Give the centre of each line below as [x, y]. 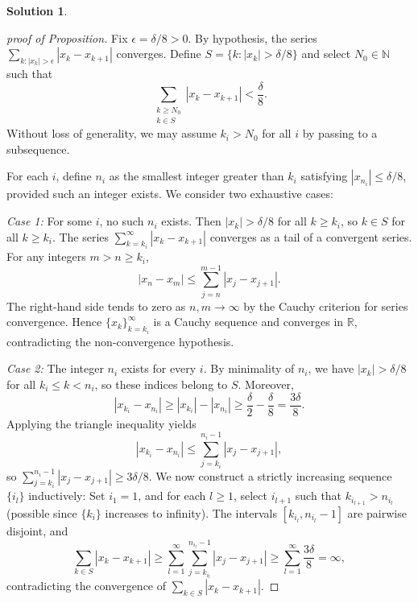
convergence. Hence [54, 322]
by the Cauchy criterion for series [326, 306]
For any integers [46, 256]
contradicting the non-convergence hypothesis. [120, 341]
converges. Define [159, 54]
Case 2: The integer [55, 368]
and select [326, 54]
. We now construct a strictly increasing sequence [270, 475]
